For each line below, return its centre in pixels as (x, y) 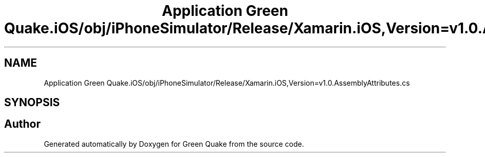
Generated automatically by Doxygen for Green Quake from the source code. (174, 144)
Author (22, 124)
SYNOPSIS (32, 103)
